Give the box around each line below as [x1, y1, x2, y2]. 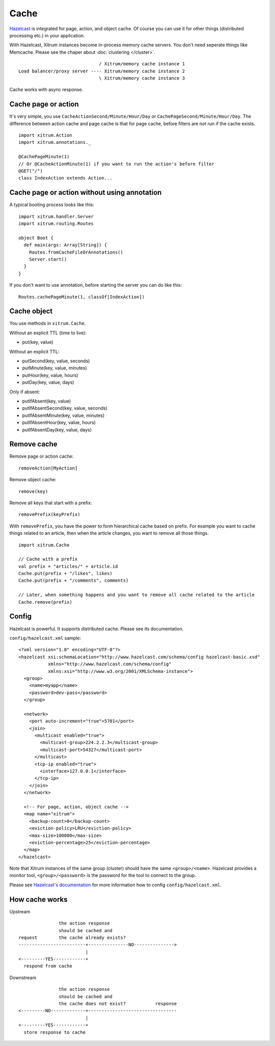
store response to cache [23, 1029, 86, 1035]
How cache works [9, 895, 68, 904]
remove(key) [18, 488, 48, 494]
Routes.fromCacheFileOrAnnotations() [29, 249, 123, 255]
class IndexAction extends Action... [18, 175, 113, 181]
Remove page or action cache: [9, 453, 74, 459]
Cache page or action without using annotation [9, 188, 162, 197]
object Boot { [18, 235, 53, 241]
